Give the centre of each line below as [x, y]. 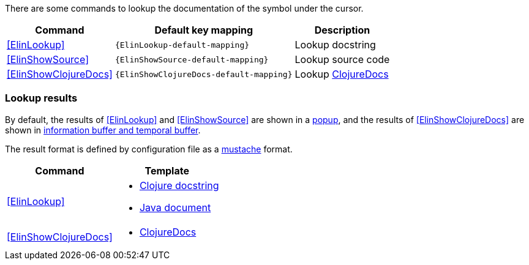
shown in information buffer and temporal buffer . [103, 130]
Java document [175, 207]
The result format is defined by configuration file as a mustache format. [149, 149]
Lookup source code [342, 59]
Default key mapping [204, 30]
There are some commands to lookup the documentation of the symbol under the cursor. [184, 8]
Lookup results [41, 98]
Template [167, 170]
